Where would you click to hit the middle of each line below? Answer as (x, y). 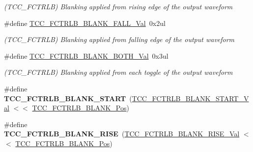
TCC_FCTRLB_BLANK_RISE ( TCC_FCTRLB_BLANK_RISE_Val (122, 134)
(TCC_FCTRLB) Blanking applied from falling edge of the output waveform (119, 39)
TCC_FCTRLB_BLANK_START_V (190, 98)
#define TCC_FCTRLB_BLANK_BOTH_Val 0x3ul (86, 55)
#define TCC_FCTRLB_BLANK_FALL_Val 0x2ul (85, 23)
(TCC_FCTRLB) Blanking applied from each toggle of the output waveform (118, 72)
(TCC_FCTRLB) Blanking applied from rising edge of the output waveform (118, 6)
